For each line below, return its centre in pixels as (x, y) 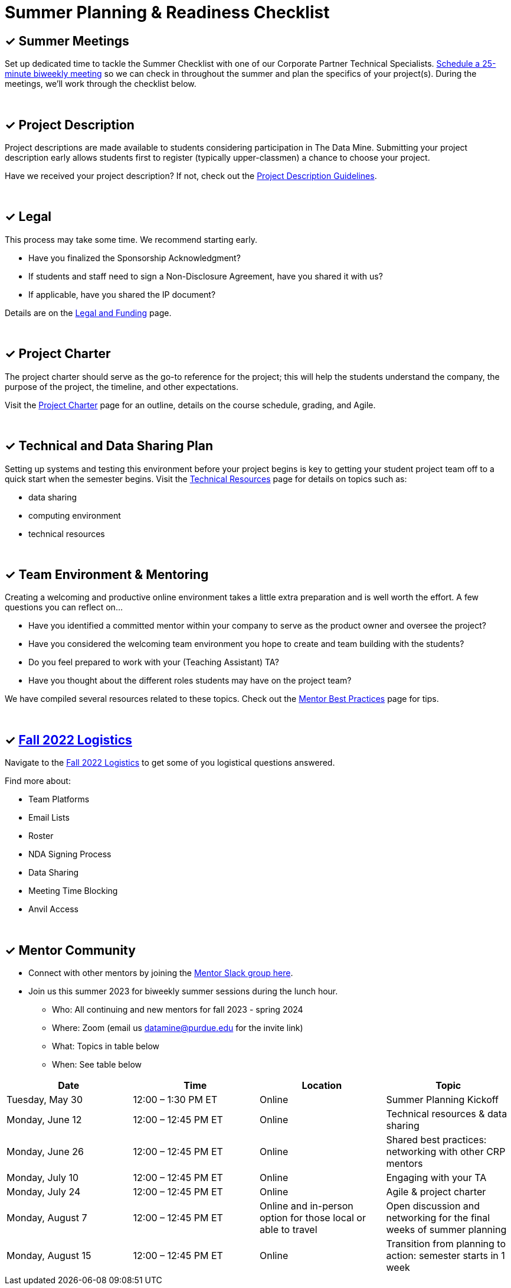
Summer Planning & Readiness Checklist (167, 12)
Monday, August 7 (47, 1218)
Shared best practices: (436, 1140)
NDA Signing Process (70, 854)
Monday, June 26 (45, 1152)
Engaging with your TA (436, 1178)
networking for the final (438, 1218)
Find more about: (38, 781)
